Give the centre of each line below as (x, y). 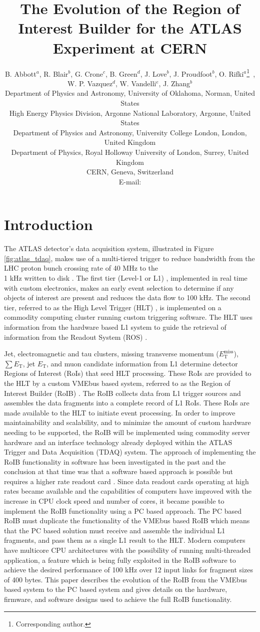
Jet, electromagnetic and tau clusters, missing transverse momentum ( (111, 354)
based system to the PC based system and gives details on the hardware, (116, 589)
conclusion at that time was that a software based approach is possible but (118, 471)
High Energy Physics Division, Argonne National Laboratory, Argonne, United (130, 113)
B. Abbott (20, 73)
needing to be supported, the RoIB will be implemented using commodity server (127, 432)
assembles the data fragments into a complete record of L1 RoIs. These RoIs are (127, 403)
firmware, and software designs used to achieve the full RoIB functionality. (118, 599)
